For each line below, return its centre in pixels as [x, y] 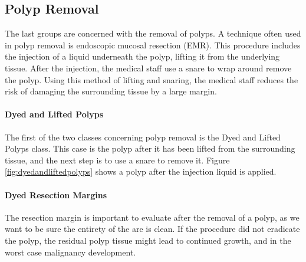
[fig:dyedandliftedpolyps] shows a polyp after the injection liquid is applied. [141, 171]
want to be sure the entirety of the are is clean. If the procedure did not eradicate [152, 229]
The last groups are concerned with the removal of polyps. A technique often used [153, 33]
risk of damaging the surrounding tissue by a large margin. [111, 91]
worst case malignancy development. [70, 252]
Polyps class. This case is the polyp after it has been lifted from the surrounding [150, 148]
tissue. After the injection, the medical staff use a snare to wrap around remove [148, 68]
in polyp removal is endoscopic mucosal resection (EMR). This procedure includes [153, 45]
